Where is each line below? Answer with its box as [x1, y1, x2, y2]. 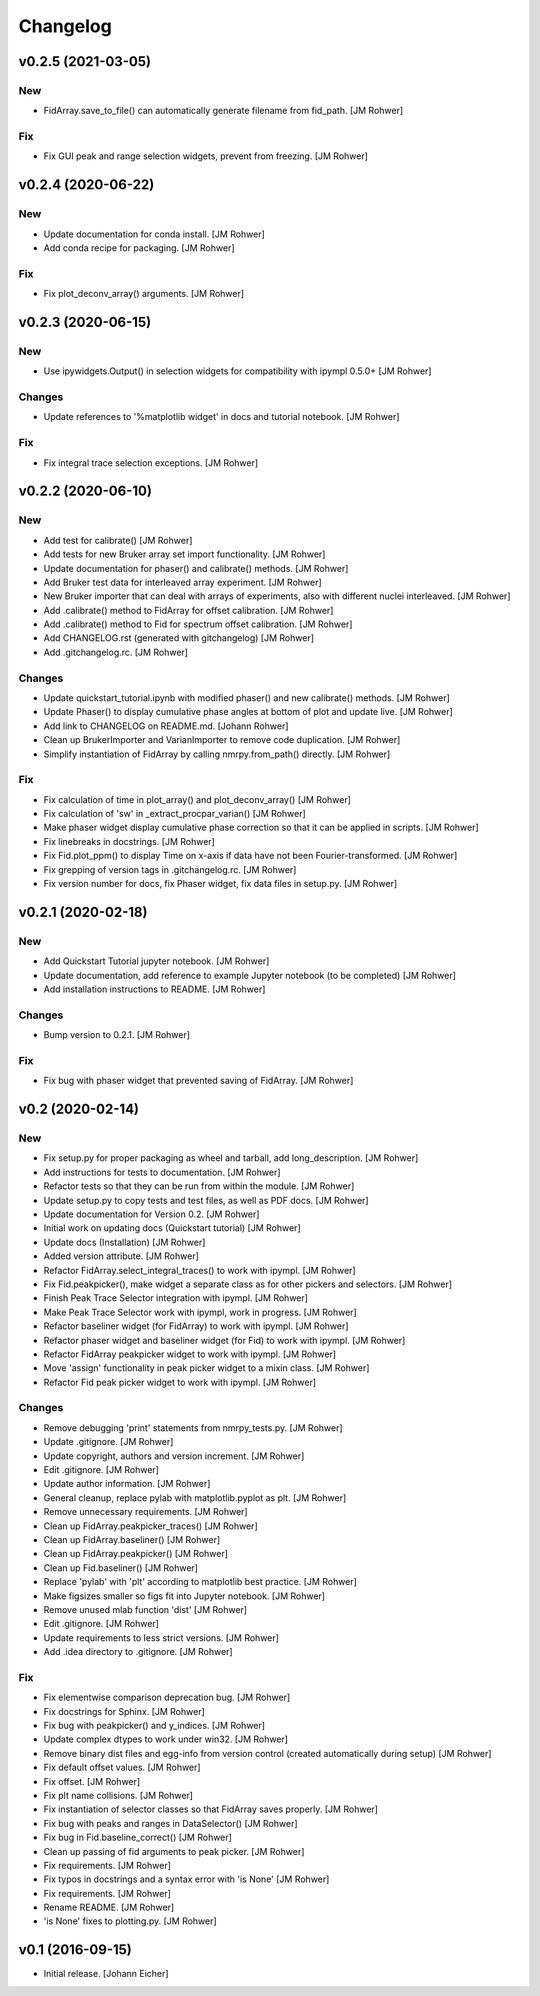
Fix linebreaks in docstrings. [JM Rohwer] [43, 835, 215, 847]
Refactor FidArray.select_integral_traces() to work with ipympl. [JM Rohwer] [43, 1264, 356, 1276]
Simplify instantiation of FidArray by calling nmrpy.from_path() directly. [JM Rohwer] [43, 748, 391, 760]
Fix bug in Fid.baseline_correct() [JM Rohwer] [43, 1831, 232, 1844]
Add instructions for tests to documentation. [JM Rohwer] [43, 1166, 281, 1178]
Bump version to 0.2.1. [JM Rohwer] [43, 1029, 190, 1041]
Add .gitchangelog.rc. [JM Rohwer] [43, 646, 189, 658]
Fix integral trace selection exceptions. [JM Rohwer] [43, 456, 259, 469]
